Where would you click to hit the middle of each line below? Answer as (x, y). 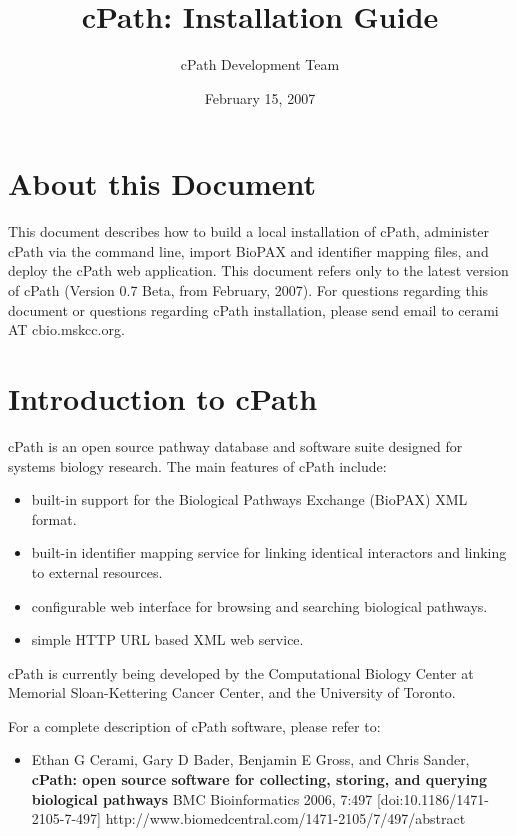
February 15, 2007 (260, 97)
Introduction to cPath (163, 398)
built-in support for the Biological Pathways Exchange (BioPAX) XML (249, 499)
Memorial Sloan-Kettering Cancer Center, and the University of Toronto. (232, 692)
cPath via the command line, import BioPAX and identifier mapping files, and (248, 250)
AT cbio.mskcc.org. (66, 329)
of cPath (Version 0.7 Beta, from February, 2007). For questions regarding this (248, 290)
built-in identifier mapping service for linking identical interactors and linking (269, 552)
